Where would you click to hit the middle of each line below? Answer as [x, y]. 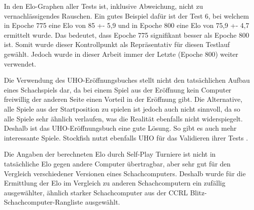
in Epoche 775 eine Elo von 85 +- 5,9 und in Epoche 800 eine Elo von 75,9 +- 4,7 [127, 25]
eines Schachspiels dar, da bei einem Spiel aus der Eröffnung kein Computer [118, 89]
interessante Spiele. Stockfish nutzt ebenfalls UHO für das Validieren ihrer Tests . [126, 137]
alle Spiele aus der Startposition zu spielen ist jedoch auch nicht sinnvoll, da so [122, 108]
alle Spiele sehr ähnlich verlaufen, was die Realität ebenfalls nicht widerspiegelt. [123, 118]
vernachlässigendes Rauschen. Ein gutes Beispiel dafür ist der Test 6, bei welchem [127, 15]
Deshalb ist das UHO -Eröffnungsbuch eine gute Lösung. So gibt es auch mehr [120, 128]
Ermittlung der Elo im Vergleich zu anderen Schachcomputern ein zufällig [115, 183]
